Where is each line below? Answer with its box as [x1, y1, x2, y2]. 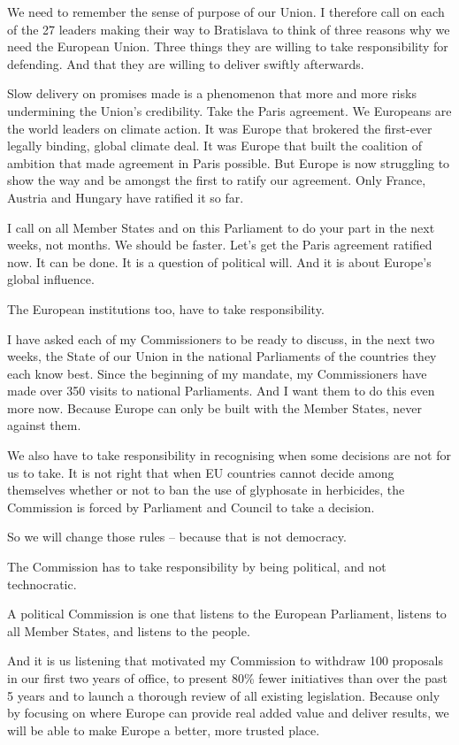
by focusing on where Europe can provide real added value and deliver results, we [7, 703, 449, 722]
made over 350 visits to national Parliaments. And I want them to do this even [7, 381, 435, 400]
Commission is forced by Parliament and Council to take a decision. [7, 497, 375, 516]
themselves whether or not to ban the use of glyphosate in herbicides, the [7, 480, 405, 499]
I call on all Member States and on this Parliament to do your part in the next [7, 218, 435, 236]
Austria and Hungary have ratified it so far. [7, 188, 244, 206]
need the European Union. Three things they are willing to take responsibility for [7, 37, 448, 56]
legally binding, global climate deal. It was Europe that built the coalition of [7, 136, 422, 155]
